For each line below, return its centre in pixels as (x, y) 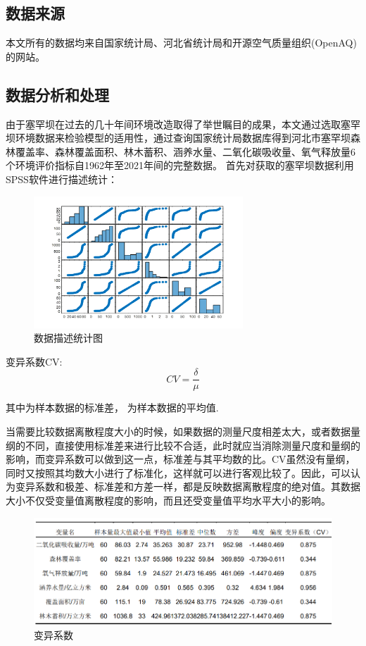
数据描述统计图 (68, 338)
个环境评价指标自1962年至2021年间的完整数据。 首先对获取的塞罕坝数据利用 (180, 165)
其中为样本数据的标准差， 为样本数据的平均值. (112, 408)
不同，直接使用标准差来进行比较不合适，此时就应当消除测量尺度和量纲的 (193, 445)
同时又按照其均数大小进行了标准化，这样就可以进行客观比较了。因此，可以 (178, 472)
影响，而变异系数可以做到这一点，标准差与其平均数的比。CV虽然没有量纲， (181, 459)
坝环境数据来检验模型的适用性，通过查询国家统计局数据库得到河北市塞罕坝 (178, 138)
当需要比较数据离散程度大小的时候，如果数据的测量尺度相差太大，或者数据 (178, 431)
